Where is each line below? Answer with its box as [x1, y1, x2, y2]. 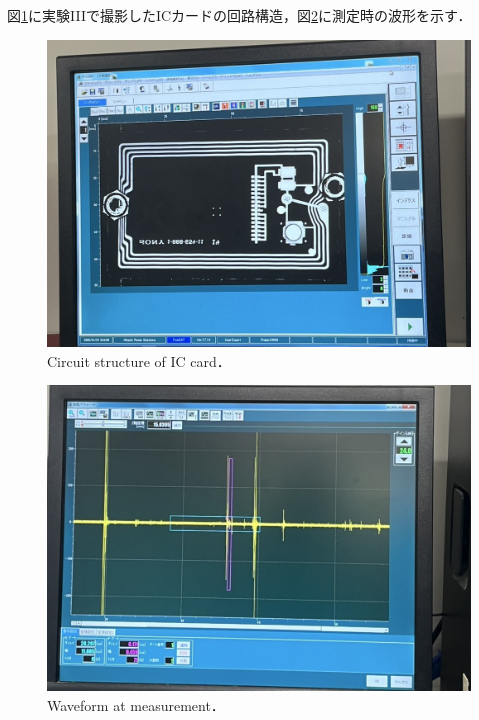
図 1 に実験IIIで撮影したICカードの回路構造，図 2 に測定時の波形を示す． [7, 5, 472, 25]
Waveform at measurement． [47, 694, 225, 715]
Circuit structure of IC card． [47, 350, 231, 371]
